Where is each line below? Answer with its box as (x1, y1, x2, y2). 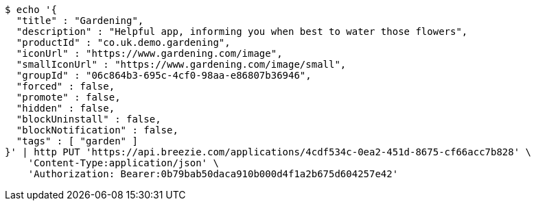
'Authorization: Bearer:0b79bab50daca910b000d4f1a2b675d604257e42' (27, 168, 399, 179)
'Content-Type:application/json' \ (27, 157, 219, 168)
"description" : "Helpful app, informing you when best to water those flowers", (16, 26, 468, 37)
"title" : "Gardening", (16, 15, 144, 26)
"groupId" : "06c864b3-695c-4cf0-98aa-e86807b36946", (16, 70, 312, 81)
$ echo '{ (5, 4, 57, 15)
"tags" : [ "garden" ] (16, 136, 138, 146)
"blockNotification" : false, (16, 125, 178, 136)
